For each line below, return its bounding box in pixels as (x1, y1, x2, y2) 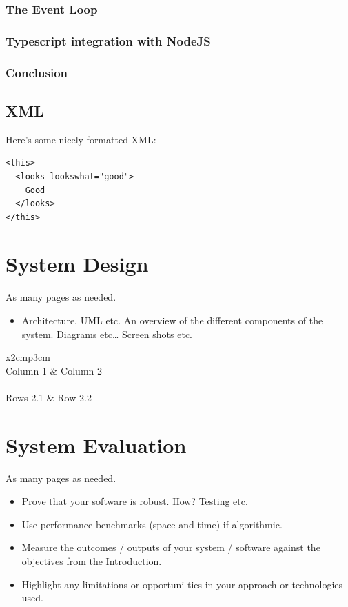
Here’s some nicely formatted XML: (6, 132, 156, 146)
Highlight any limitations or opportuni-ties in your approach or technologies (21, 577, 343, 591)
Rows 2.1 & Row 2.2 (6, 390, 92, 404)
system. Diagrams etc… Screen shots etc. (21, 326, 192, 341)
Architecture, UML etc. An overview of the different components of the (21, 313, 323, 328)
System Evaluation (6, 430, 187, 459)
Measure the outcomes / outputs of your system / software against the (21, 540, 320, 555)
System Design (6, 250, 149, 278)
